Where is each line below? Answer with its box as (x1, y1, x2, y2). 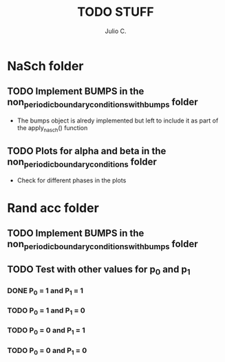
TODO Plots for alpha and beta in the (7, 145, 167, 157)
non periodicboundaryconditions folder (7, 156, 157, 169)
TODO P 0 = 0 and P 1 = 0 (7, 345, 87, 356)
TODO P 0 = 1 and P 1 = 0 (7, 306, 86, 317)
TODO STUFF (77, 4, 154, 20)
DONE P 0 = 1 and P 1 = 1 (7, 286, 84, 297)
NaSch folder (7, 58, 84, 74)
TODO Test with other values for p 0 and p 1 (7, 263, 191, 277)
